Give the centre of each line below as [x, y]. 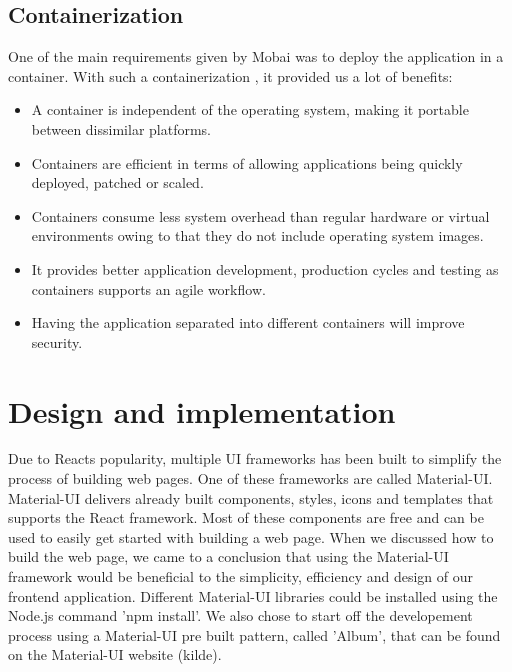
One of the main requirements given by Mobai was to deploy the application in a [256, 56]
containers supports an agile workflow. [148, 288]
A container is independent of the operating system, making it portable [250, 109]
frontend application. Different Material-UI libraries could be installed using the [253, 595]
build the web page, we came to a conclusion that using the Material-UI [228, 556]
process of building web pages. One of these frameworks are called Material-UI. [250, 478]
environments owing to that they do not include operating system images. [257, 235]
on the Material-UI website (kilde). [115, 654]
